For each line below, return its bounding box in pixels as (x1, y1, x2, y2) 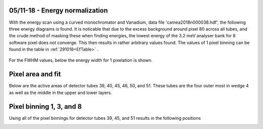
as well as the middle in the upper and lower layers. (9, 90, 112, 96)
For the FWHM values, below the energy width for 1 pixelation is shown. (9, 57, 153, 63)
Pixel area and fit (9, 70, 61, 79)
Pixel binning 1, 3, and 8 (9, 102, 82, 111)
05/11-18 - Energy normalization (9, 6, 108, 15)
